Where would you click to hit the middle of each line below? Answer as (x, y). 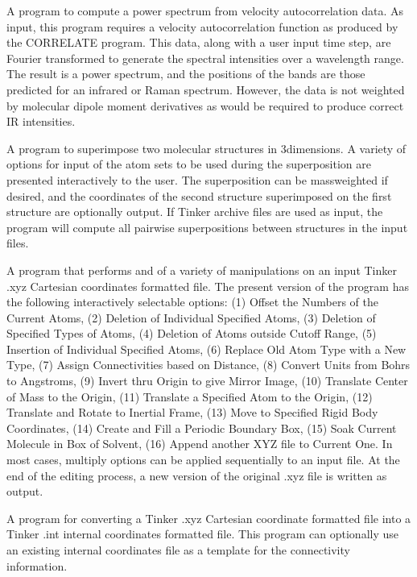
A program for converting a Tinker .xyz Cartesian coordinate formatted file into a (209, 518)
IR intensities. (41, 121)
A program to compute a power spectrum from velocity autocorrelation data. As (205, 10)
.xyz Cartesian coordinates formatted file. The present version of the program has (208, 286)
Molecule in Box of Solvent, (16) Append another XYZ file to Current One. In (200, 444)
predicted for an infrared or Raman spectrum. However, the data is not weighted (206, 89)
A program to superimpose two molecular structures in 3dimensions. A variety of (206, 148)
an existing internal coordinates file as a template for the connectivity (178, 550)
